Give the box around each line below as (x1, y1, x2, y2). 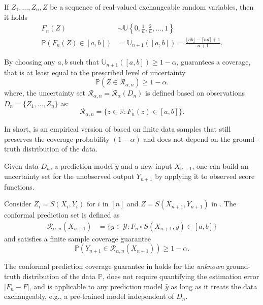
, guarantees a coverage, (176, 56, 251, 67)
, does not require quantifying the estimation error (102, 271, 259, 282)
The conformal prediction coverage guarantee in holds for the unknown (4, 261, 224, 271)
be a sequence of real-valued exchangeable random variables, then (50, 2, 254, 12)
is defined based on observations (145, 87, 245, 98)
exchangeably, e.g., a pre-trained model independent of (4, 291, 174, 301)
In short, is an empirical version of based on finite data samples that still (4, 123, 231, 134)
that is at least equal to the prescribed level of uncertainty (4, 67, 186, 77)
